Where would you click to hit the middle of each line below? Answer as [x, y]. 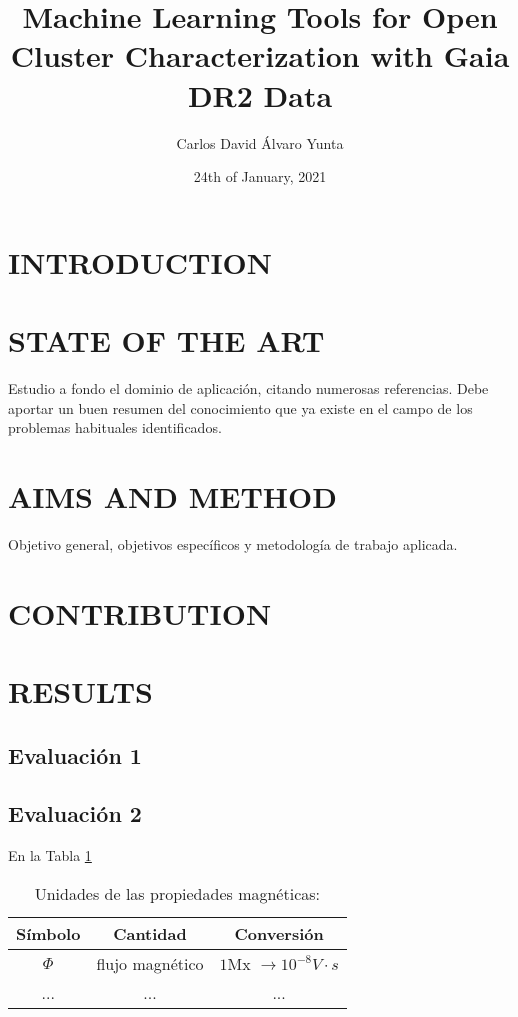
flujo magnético [150, 963]
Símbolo [48, 933]
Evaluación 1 [75, 754]
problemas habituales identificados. [115, 427]
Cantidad [150, 933]
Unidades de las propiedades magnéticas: [177, 893]
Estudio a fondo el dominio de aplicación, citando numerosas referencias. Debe [248, 388]
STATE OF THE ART [166, 340]
